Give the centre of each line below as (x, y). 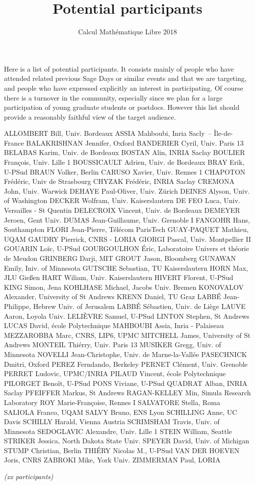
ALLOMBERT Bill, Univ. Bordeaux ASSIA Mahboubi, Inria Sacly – (108, 133)
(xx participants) (29, 476)
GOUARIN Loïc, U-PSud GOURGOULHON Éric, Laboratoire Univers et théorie (127, 248)
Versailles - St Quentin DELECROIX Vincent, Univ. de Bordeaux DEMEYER (122, 210)
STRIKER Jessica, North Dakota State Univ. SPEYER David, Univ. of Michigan (127, 441)
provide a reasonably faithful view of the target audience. (90, 116)
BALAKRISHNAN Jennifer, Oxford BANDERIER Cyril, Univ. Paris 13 (135, 142)
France (14, 142)
